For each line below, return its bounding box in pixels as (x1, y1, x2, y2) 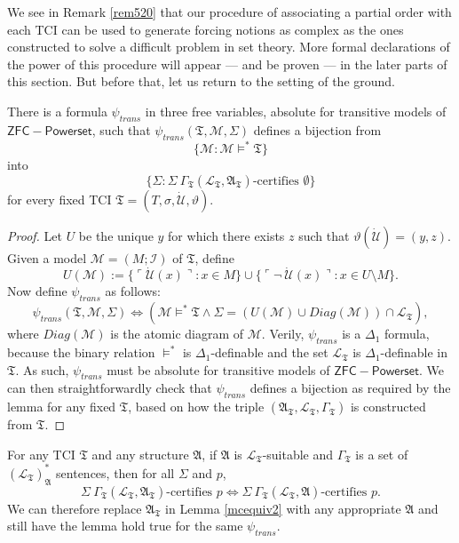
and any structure (91, 444, 189, 463)
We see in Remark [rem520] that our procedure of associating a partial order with (7, 3, 452, 20)
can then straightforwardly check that (7, 379, 212, 397)
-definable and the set (210, 343, 328, 362)
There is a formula (7, 101, 107, 120)
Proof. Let (7, 226, 62, 244)
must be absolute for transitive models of (107, 360, 330, 379)
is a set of (355, 444, 408, 463)
